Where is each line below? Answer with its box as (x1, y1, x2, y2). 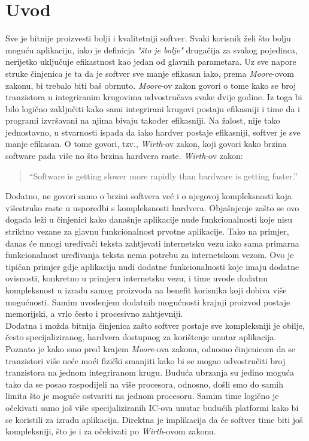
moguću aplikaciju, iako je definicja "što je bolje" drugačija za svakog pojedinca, (5, 43, 298, 56)
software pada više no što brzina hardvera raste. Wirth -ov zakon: (5, 149, 243, 162)
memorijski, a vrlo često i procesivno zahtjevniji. (5, 307, 183, 320)
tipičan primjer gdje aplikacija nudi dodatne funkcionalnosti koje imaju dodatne (5, 260, 299, 272)
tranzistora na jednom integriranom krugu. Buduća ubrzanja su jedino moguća (5, 366, 295, 379)
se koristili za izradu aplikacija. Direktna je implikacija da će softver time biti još (5, 413, 303, 425)
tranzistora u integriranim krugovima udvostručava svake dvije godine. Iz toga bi (5, 91, 302, 103)
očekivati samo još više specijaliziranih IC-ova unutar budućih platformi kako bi (5, 401, 299, 413)
